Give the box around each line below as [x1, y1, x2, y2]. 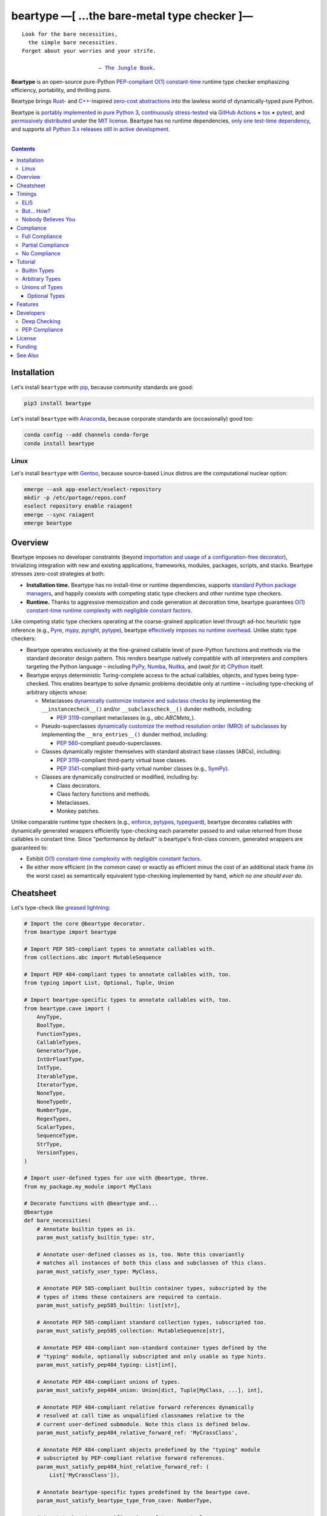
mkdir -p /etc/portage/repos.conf [24, 494, 127, 501]
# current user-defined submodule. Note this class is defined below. [36, 1421, 251, 1427]
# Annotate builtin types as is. [36, 1226, 136, 1232]
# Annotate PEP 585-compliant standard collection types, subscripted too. [36, 1319, 267, 1326]
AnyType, [36, 1013, 63, 1020]
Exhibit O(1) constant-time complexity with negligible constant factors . [26, 855, 202, 862]
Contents [11, 146, 36, 153]
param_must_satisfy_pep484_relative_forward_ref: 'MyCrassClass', [36, 1429, 239, 1437]
